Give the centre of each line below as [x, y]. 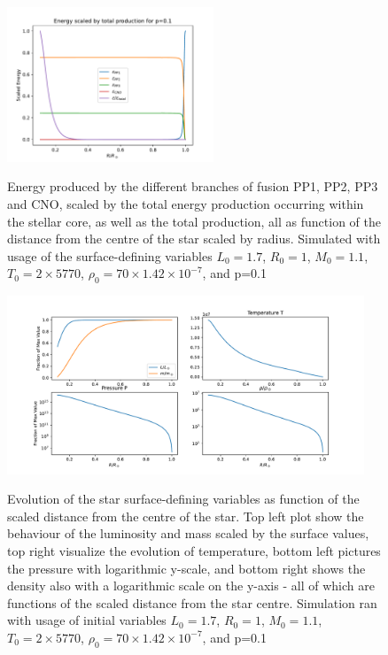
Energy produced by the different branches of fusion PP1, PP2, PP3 [193, 186]
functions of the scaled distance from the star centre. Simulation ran [192, 602]
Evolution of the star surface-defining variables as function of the [183, 499]
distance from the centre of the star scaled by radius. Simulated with [194, 239]
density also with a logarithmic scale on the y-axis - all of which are [191, 586]
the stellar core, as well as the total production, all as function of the [194, 221]
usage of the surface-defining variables [110, 255]
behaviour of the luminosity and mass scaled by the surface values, [188, 533]
